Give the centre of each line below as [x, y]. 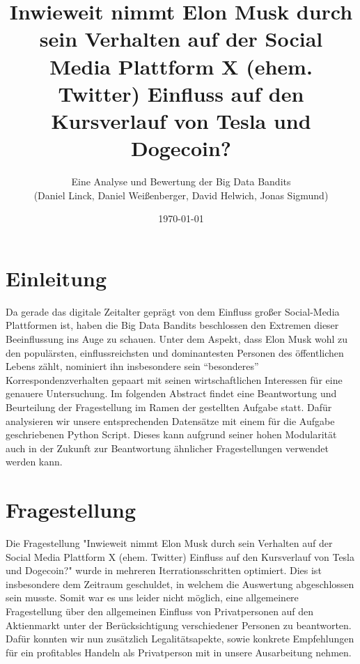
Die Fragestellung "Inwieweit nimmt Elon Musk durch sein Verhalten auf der [169, 543]
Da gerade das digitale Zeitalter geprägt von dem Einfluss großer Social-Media [173, 311]
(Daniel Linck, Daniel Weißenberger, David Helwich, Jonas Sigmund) [181, 195]
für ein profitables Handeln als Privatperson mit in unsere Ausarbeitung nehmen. [179, 652]
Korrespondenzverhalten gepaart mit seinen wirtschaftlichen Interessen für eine [174, 379]
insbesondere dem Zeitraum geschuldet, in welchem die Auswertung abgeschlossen [180, 584]
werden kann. [34, 462]
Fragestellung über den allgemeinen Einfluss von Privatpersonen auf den [160, 611]
